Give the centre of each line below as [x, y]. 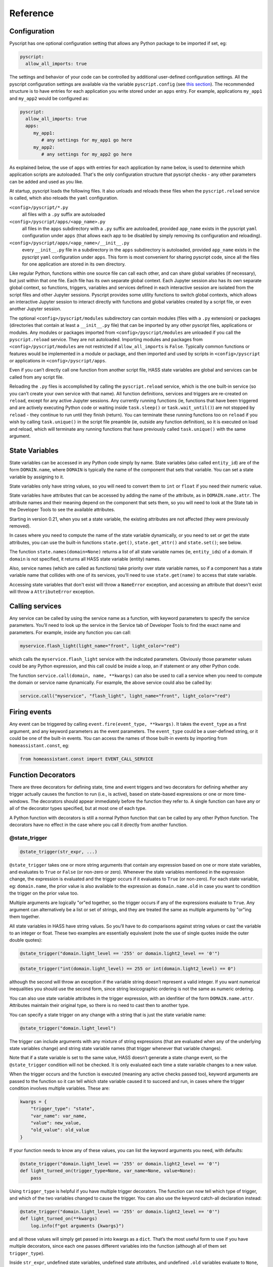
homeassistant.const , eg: [39, 746]
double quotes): [26, 940]
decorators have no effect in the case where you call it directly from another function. [99, 825]
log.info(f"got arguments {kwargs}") [77, 1226]
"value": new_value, [56, 1123]
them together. [25, 917]
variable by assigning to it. [37, 477]
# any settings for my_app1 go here [87, 140]
